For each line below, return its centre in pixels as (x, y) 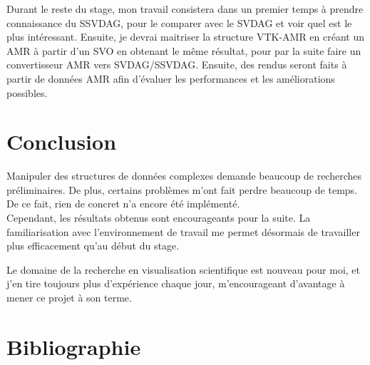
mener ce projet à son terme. (69, 298)
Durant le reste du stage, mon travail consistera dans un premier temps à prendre (185, 9)
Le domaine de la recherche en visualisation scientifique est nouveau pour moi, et (184, 269)
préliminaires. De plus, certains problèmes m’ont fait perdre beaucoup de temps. (182, 189)
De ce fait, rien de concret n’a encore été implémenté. (123, 204)
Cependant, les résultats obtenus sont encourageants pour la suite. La (159, 218)
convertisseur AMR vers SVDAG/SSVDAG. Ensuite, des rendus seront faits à (177, 65)
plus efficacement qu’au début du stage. (93, 246)
